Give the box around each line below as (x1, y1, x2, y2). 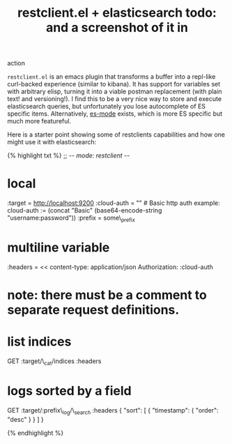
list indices (7, 334, 72, 350)
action (7, 59, 26, 68)
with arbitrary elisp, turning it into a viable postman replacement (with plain (7, 87, 222, 95)
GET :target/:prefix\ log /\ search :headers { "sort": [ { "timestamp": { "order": (7, 406, 219, 416)
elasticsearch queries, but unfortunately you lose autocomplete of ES (7, 102, 206, 111)
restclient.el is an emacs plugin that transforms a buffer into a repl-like (7, 72, 216, 81)
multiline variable (7, 240, 110, 256)
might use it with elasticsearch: (7, 138, 97, 146)
